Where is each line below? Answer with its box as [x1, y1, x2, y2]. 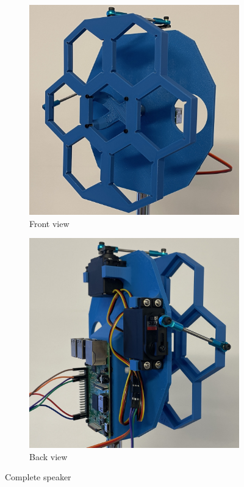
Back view [29, 450, 68, 463]
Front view [29, 217, 70, 229]
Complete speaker [5, 471, 71, 483]
